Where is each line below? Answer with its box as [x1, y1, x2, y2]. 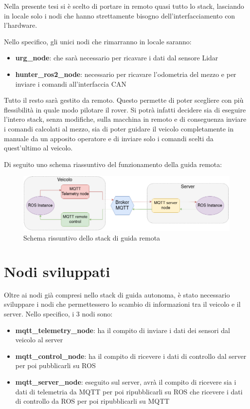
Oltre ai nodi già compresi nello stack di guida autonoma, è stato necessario [4, 289, 230, 299]
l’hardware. [4, 20, 37, 30]
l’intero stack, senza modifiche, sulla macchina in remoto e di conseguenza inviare [4, 114, 247, 124]
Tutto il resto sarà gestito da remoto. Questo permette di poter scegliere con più [4, 95, 244, 105]
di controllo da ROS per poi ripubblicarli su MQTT [15, 396, 170, 406]
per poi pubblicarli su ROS [15, 360, 96, 371]
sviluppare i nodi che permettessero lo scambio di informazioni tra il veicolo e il [4, 299, 241, 309]
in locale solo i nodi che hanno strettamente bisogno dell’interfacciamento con [4, 10, 235, 20]
